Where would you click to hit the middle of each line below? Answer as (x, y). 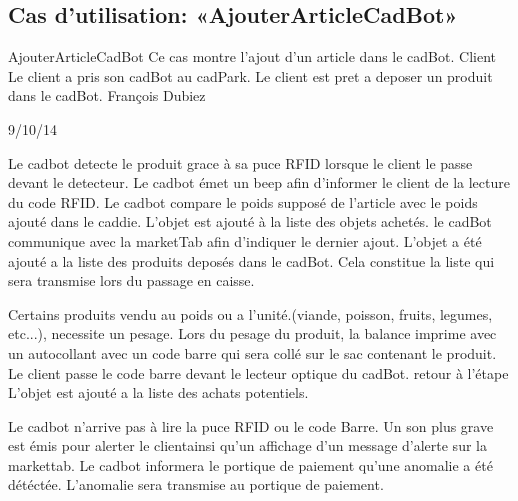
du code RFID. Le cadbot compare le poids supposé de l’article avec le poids (243, 201)
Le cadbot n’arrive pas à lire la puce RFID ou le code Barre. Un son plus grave (251, 425)
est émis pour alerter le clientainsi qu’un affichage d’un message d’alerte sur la (247, 445)
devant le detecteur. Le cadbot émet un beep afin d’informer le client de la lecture (259, 182)
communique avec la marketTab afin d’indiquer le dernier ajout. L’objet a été (245, 240)
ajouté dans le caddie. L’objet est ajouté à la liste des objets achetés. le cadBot (250, 221)
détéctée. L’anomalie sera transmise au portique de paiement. (196, 484)
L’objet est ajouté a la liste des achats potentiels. (158, 392)
